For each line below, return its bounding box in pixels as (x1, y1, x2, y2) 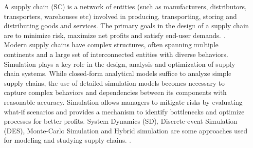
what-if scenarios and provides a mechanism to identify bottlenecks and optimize (4, 106, 245, 116)
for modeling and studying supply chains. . (4, 135, 131, 145)
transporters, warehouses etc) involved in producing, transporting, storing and (4, 11, 237, 21)
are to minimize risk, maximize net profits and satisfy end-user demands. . (4, 30, 225, 40)
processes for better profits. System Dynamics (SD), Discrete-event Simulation (4, 116, 237, 126)
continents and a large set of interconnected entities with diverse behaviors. (4, 49, 228, 59)
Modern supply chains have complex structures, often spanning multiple (4, 39, 218, 50)
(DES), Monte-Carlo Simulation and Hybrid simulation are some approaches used (4, 125, 248, 135)
